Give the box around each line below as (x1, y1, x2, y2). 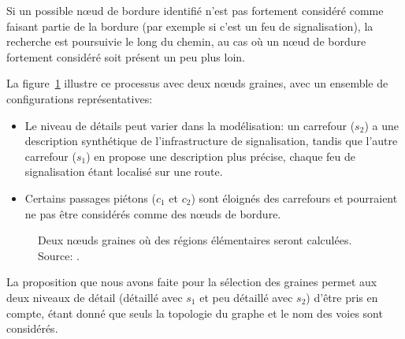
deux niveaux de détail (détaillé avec (6, 289, 183, 305)
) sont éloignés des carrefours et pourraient (191, 189, 398, 206)
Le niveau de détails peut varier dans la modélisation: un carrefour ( (24, 117, 355, 133)
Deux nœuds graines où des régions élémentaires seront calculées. (38, 232, 352, 248)
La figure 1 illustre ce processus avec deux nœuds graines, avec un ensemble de (6, 75, 388, 91)
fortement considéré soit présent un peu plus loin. (6, 48, 245, 65)
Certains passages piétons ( (24, 189, 156, 206)
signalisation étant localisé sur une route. (24, 163, 223, 180)
